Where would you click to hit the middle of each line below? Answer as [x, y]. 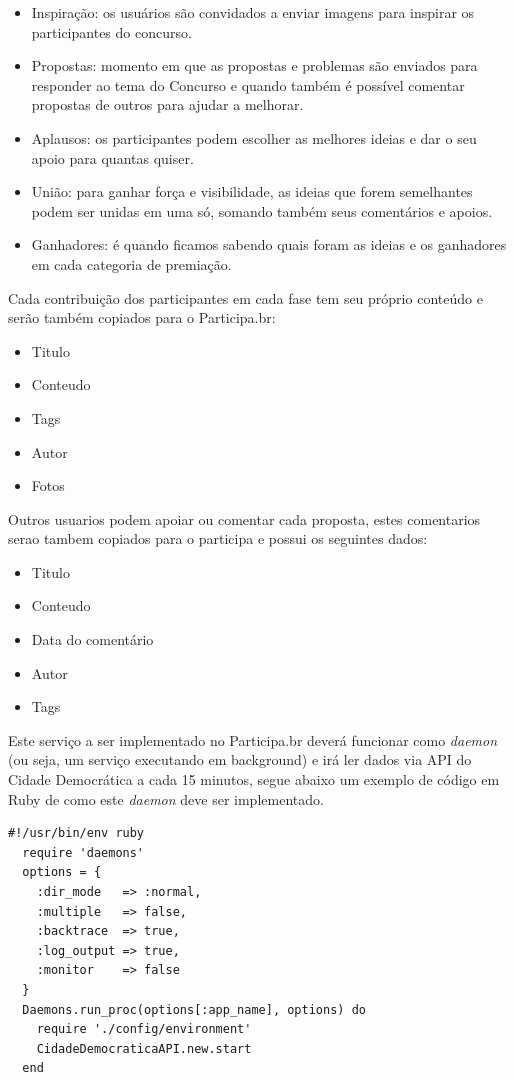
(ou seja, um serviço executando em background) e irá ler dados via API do [240, 759]
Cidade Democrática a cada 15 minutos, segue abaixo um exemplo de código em [254, 779]
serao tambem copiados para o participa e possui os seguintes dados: [218, 538]
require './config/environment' [144, 1029]
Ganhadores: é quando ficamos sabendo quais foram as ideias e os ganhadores [269, 244]
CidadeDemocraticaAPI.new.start [144, 1048]
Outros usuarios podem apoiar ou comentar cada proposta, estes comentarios [244, 518]
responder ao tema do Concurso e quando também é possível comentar [248, 84]
